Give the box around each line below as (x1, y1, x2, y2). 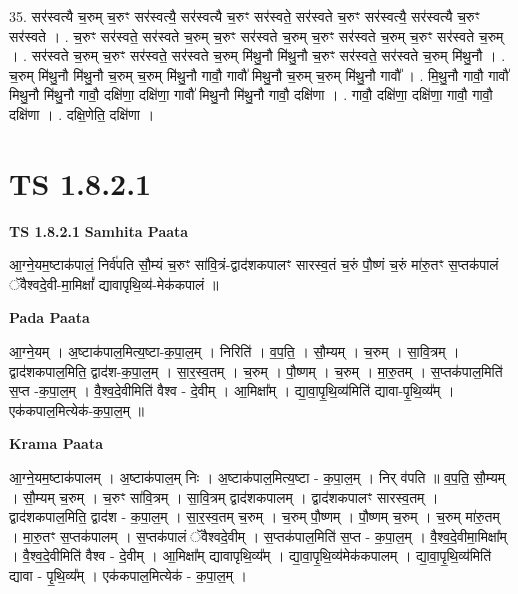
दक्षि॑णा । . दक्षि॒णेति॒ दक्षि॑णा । (9, 103, 155, 124)
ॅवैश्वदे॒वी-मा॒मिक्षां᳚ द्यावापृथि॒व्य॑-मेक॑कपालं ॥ (9, 273, 219, 294)
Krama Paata (9, 433, 103, 454)
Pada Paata (9, 307, 90, 328)
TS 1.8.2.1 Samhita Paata (9, 220, 189, 241)
